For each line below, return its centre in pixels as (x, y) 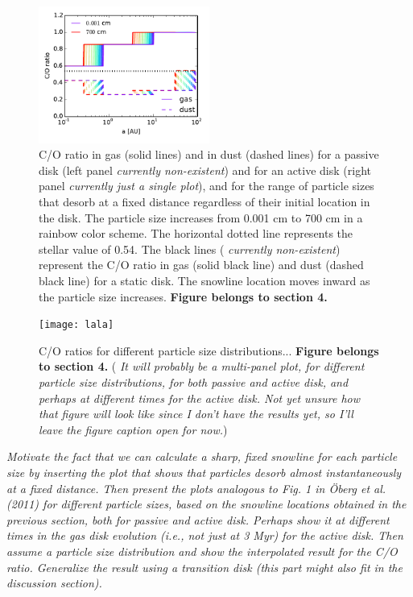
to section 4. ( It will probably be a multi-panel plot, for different (202, 366)
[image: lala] (76, 325)
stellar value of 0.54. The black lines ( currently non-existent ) (190, 249)
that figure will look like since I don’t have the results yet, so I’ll (196, 414)
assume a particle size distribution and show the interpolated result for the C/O (202, 551)
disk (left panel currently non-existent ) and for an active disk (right (205, 170)
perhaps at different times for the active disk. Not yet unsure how (199, 398)
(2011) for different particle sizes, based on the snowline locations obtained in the (206, 504)
